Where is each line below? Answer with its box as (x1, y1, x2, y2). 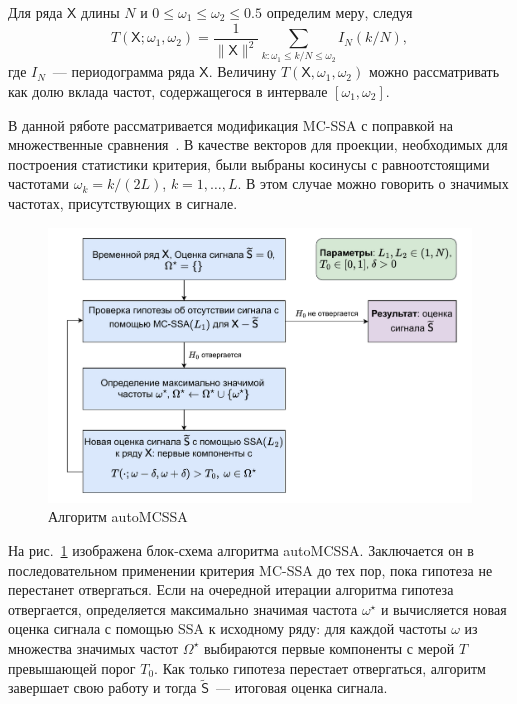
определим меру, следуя (266, 2, 413, 22)
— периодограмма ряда (52, 61, 195, 82)
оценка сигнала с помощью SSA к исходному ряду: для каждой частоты (8, 618, 447, 639)
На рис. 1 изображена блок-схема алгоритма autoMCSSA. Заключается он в (8, 539, 474, 560)
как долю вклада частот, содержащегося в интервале (8, 80, 328, 101)
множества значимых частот (8, 637, 179, 658)
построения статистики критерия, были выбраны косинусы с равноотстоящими (8, 153, 490, 174)
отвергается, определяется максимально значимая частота (8, 598, 358, 619)
